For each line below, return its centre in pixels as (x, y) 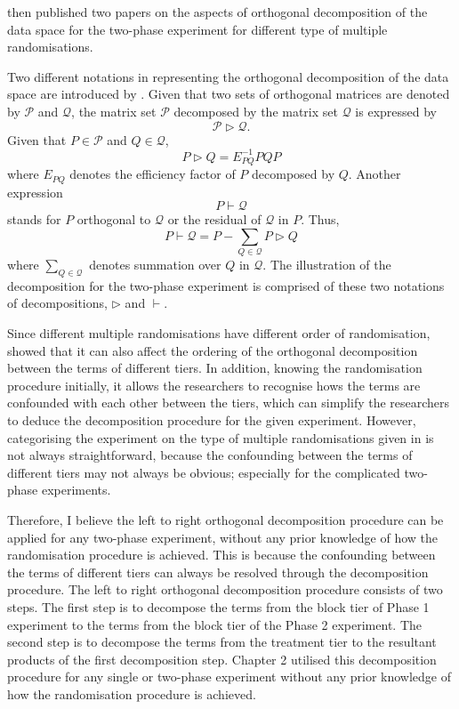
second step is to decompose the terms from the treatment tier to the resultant (222, 642)
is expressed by (396, 111)
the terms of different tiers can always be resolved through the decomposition (218, 572)
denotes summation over (155, 265)
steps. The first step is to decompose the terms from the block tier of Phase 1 (218, 606)
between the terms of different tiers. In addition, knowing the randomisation (215, 368)
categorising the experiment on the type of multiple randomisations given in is (221, 437)
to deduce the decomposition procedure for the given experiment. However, (212, 420)
